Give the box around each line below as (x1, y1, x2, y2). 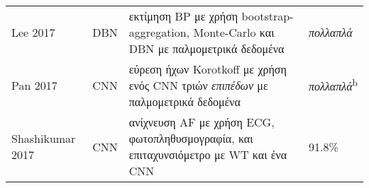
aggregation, (128, 24, 190, 40)
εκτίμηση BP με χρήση (128, 8, 238, 24)
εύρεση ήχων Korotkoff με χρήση (128, 61, 287, 77)
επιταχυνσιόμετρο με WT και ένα (128, 146, 287, 163)
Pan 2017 (11, 77, 57, 93)
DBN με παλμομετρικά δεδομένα (128, 40, 285, 57)
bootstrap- (241, 8, 294, 24)
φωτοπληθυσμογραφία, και (128, 130, 253, 146)
